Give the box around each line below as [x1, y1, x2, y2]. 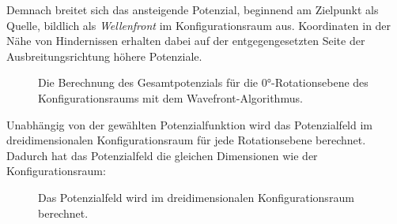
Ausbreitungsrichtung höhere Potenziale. [6, 47, 202, 64]
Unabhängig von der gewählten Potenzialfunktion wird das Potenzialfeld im [6, 116, 372, 133]
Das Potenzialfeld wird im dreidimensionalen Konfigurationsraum [38, 189, 354, 205]
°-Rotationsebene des [267, 74, 369, 91]
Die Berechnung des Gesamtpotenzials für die [38, 74, 259, 91]
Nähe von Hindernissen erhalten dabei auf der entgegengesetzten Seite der [6, 32, 365, 49]
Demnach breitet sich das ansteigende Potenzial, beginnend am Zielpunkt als [6, 2, 379, 17]
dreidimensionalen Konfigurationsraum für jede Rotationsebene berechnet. [6, 132, 366, 148]
